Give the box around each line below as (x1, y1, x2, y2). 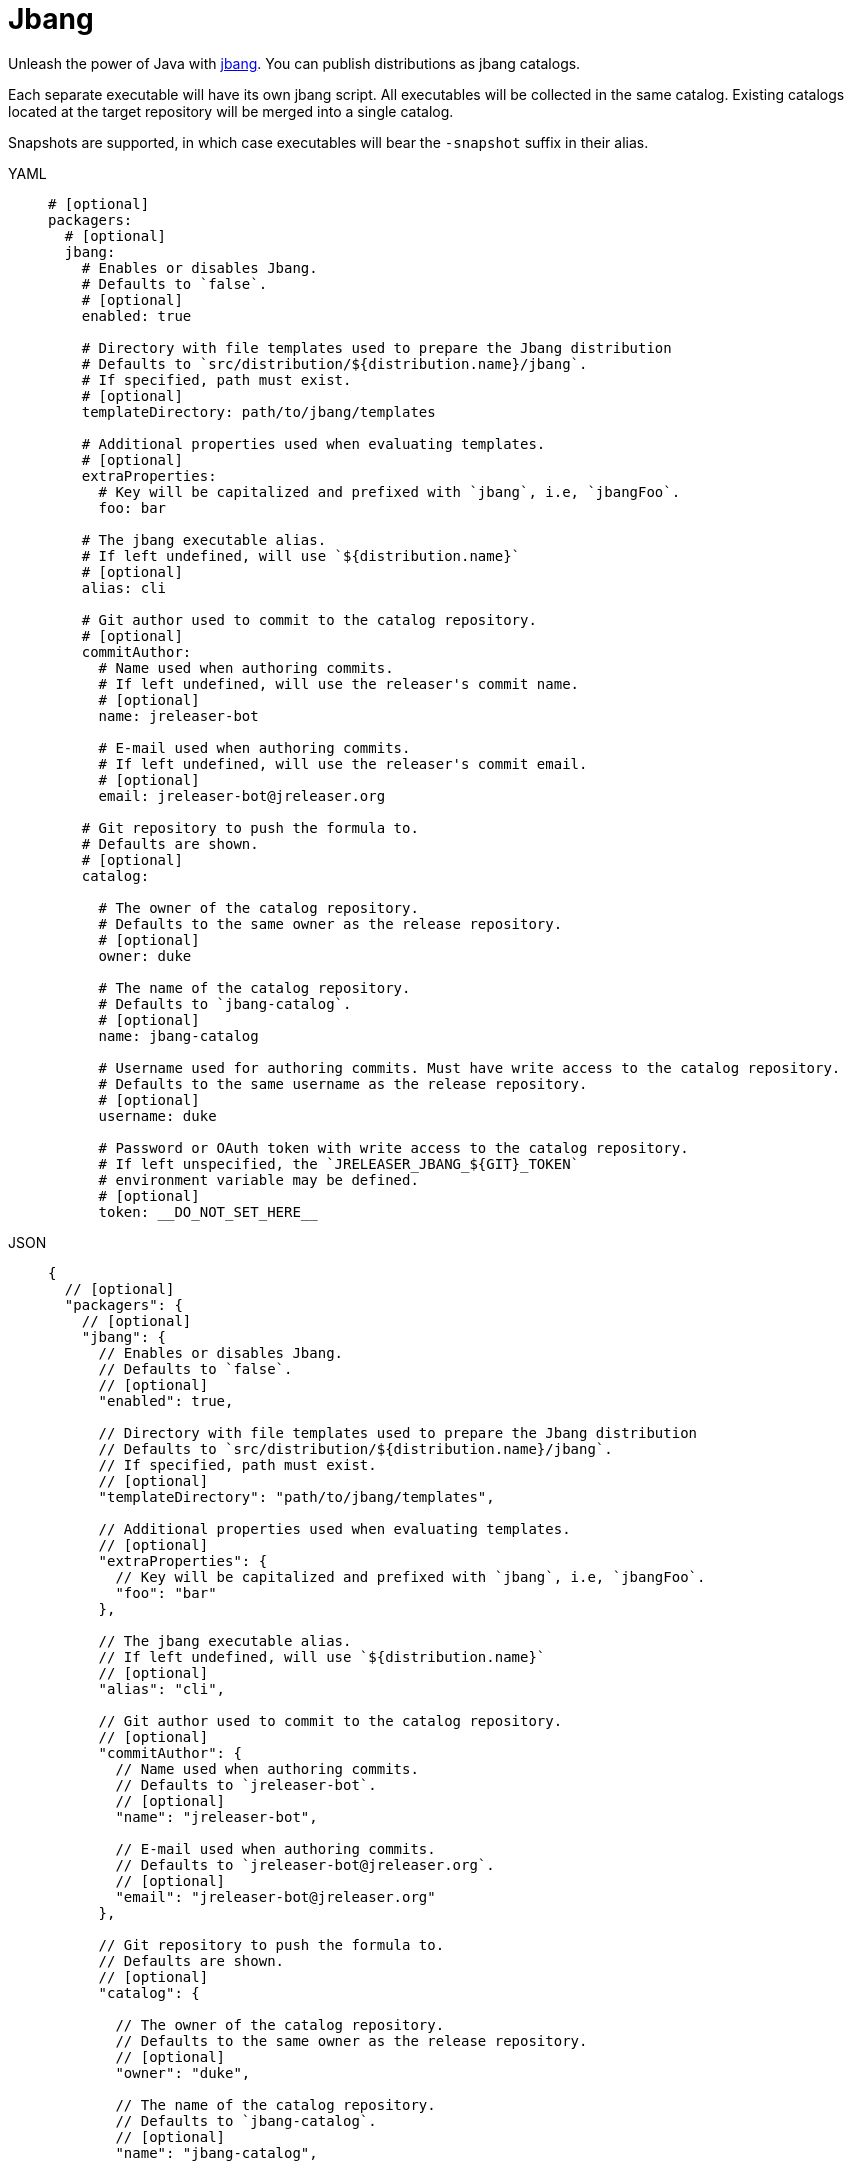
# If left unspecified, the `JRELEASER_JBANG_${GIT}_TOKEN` (98, 1155, 580, 1172)
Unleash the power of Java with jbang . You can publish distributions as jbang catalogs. (8, 54, 581, 72)
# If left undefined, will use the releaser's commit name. (98, 675, 580, 692)
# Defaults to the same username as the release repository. (98, 1075, 588, 1092)
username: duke (98, 1107, 217, 1124)
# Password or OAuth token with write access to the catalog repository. (98, 1139, 689, 1156)
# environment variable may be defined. (98, 1171, 419, 1188)
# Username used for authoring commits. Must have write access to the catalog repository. (98, 1059, 841, 1076)
